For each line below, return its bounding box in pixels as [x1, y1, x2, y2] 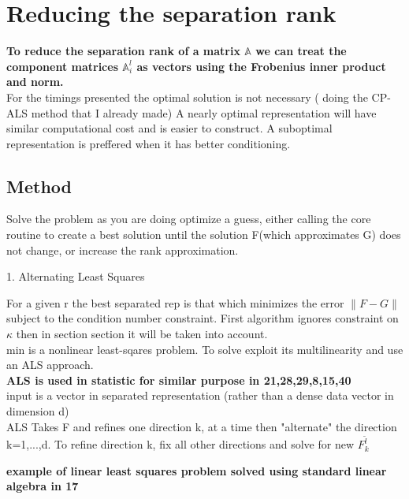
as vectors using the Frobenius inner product [136, 58, 386, 74]
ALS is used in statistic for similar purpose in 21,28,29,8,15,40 [6, 371, 351, 388]
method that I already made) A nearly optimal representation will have [31, 104, 377, 121]
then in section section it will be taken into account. [16, 326, 268, 342]
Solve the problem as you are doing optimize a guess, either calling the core [6, 210, 371, 227]
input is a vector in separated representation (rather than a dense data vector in [6, 387, 394, 404]
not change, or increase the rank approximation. [6, 241, 239, 258]
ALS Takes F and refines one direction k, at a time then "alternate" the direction [6, 418, 397, 434]
